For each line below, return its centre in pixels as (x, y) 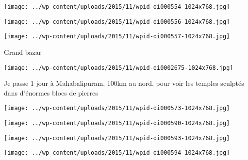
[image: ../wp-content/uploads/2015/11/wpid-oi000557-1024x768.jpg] (117, 37)
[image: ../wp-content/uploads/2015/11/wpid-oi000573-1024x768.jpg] (117, 108)
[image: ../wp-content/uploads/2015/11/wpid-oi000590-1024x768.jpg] (117, 123)
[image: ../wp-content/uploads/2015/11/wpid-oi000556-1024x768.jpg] (117, 22)
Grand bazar (23, 52)
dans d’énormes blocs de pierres (51, 92)
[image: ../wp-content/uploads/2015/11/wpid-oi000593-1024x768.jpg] (117, 138)
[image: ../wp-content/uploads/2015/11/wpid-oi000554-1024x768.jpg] (117, 7)
